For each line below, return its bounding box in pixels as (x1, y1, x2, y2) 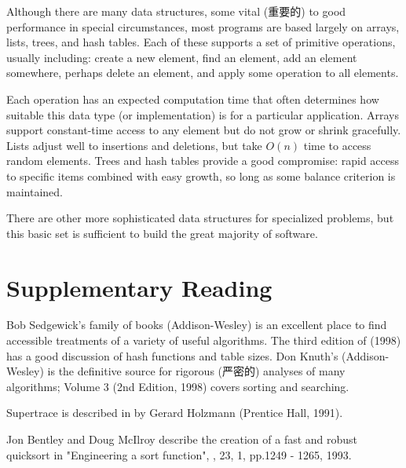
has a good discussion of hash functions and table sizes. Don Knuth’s (6, 347, 338, 364)
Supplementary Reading (6, 271, 272, 303)
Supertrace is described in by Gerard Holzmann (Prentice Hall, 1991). (6, 404, 343, 421)
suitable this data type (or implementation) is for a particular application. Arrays (6, 106, 399, 122)
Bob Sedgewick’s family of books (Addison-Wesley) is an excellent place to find (6, 316, 387, 333)
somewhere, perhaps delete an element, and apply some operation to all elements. (6, 64, 399, 81)
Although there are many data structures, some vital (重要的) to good (6, 3, 346, 19)
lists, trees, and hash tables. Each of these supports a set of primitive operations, (6, 34, 396, 50)
